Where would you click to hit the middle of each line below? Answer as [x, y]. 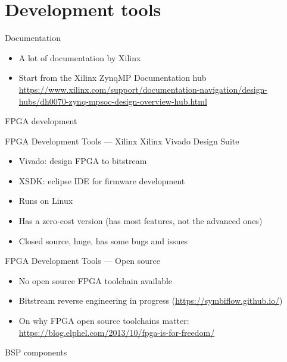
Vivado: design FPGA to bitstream [83, 161]
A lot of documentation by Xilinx [80, 57]
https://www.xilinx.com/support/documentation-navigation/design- [143, 89]
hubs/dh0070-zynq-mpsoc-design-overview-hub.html [113, 101]
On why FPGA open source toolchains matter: [104, 321]
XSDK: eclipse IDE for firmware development [102, 180]
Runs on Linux [46, 201]
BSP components [36, 352]
